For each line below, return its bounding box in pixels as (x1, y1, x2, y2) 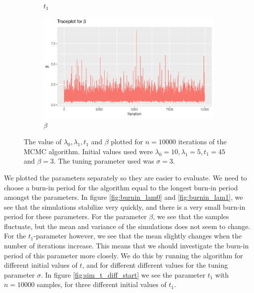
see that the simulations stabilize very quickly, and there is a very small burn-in (4, 201, 246, 212)
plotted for (111, 136, 143, 147)
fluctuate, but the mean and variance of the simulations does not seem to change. (4, 221, 251, 231)
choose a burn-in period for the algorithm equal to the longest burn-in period (4, 182, 238, 192)
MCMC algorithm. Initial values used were (24, 146, 153, 156)
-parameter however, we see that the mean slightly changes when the (34, 231, 242, 241)
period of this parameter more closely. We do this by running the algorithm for (4, 250, 243, 260)
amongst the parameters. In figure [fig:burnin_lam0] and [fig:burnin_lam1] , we (4, 192, 243, 202)
